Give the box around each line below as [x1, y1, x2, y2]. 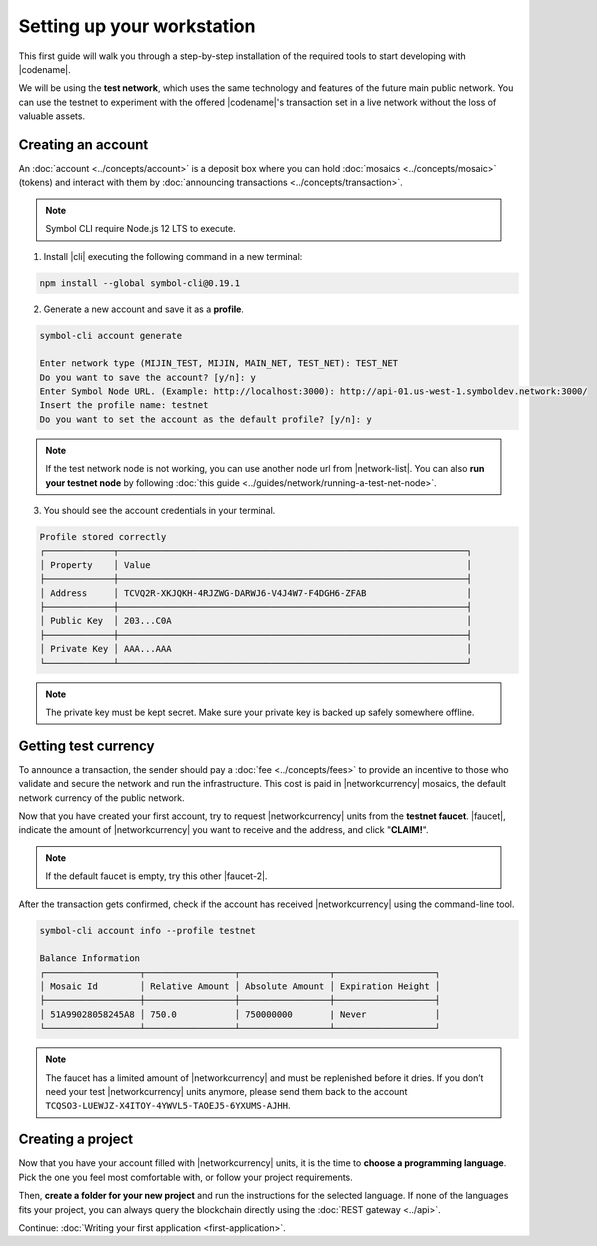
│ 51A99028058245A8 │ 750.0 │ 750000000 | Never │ [39, 1008, 441, 1020]
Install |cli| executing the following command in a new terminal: [43, 250, 303, 262]
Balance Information [39, 953, 140, 964]
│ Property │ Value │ [39, 559, 472, 570]
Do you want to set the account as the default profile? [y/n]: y [39, 413, 372, 425]
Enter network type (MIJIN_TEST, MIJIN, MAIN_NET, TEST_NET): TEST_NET [39, 358, 399, 369]
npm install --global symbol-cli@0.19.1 [39, 277, 240, 289]
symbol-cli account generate [39, 330, 183, 341]
